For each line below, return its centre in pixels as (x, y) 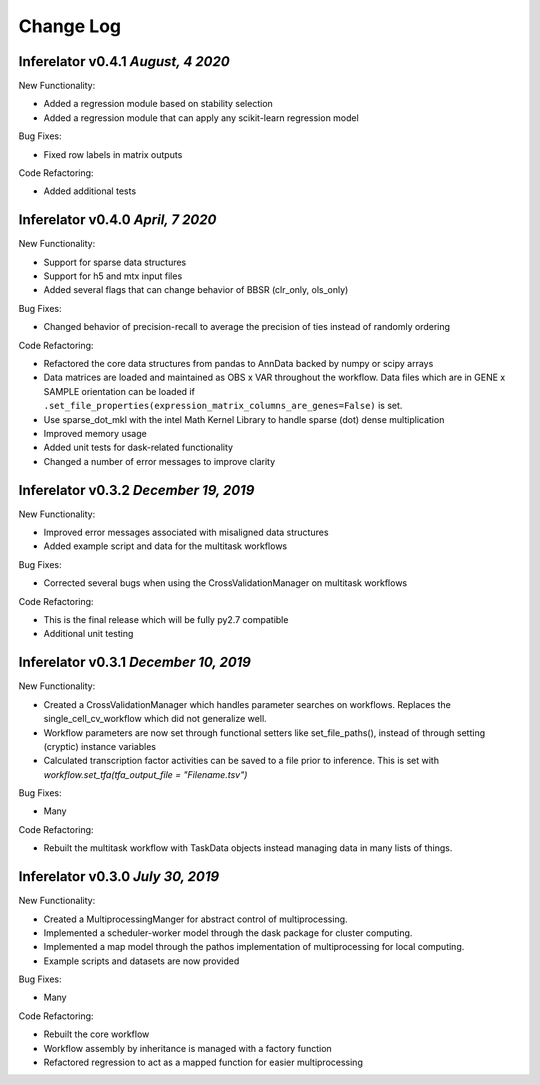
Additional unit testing (88, 634)
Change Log (70, 26)
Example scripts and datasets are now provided (141, 961)
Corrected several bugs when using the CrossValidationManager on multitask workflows (225, 583)
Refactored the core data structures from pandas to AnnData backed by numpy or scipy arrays (238, 364)
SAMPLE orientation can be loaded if (119, 391)
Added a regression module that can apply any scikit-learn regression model (201, 117)
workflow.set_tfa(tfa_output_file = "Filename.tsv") (145, 774)
